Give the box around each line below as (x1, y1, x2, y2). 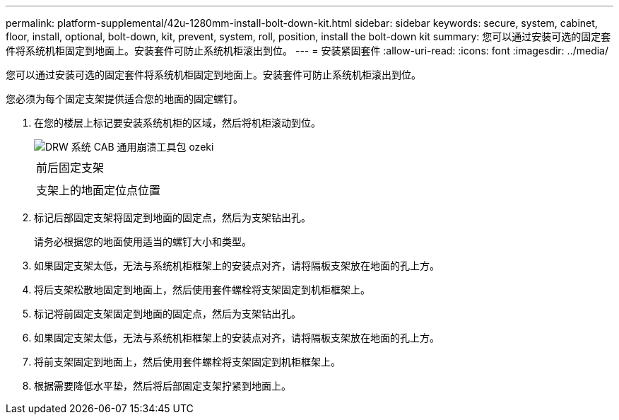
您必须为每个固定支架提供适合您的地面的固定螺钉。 (6, 93, 243, 105)
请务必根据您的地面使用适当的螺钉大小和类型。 (34, 235, 252, 247)
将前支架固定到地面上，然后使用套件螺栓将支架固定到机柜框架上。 (34, 356, 341, 368)
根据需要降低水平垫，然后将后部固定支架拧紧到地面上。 (34, 380, 291, 392)
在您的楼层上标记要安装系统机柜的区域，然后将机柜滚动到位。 (34, 117, 321, 129)
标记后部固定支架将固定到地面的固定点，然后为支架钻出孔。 (34, 211, 311, 223)
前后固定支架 (36, 161, 105, 175)
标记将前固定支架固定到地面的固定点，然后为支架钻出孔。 (34, 308, 301, 320)
